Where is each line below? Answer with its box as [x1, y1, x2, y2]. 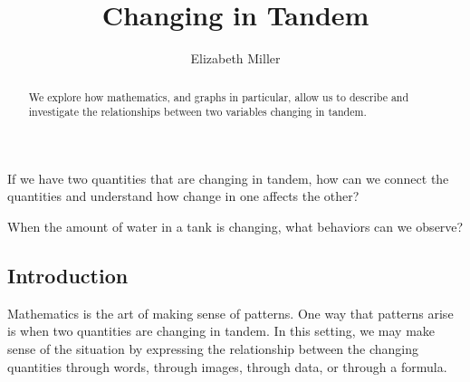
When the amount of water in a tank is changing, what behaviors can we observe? [7, 217, 464, 236]
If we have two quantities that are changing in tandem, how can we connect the [7, 168, 449, 187]
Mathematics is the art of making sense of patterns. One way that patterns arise [7, 303, 454, 322]
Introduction [7, 262, 129, 289]
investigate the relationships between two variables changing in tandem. [28, 104, 367, 119]
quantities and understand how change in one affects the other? [7, 186, 360, 205]
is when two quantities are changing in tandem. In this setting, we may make [7, 321, 436, 340]
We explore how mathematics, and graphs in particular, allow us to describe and [28, 89, 409, 104]
